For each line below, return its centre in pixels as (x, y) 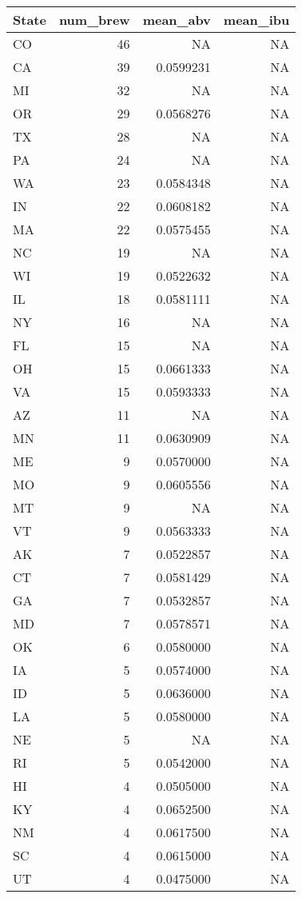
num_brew (94, 20)
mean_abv (177, 20)
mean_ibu (256, 20)
